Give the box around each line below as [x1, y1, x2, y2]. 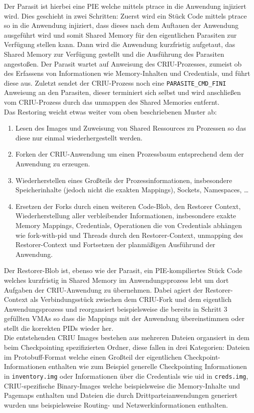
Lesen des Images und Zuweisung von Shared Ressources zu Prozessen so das [15, 123, 246, 133]
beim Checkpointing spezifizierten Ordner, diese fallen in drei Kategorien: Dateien [4, 342, 250, 352]
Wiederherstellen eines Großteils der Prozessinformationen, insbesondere [15, 175, 232, 185]
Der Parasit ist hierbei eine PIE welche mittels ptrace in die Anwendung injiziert [4, 1, 247, 11]
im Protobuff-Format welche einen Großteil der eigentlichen [4, 351, 182, 362]
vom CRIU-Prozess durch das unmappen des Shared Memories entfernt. [4, 97, 220, 107]
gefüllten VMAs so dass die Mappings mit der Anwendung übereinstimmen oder [4, 313, 245, 323]
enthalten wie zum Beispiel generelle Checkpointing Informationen [48, 361, 247, 371]
